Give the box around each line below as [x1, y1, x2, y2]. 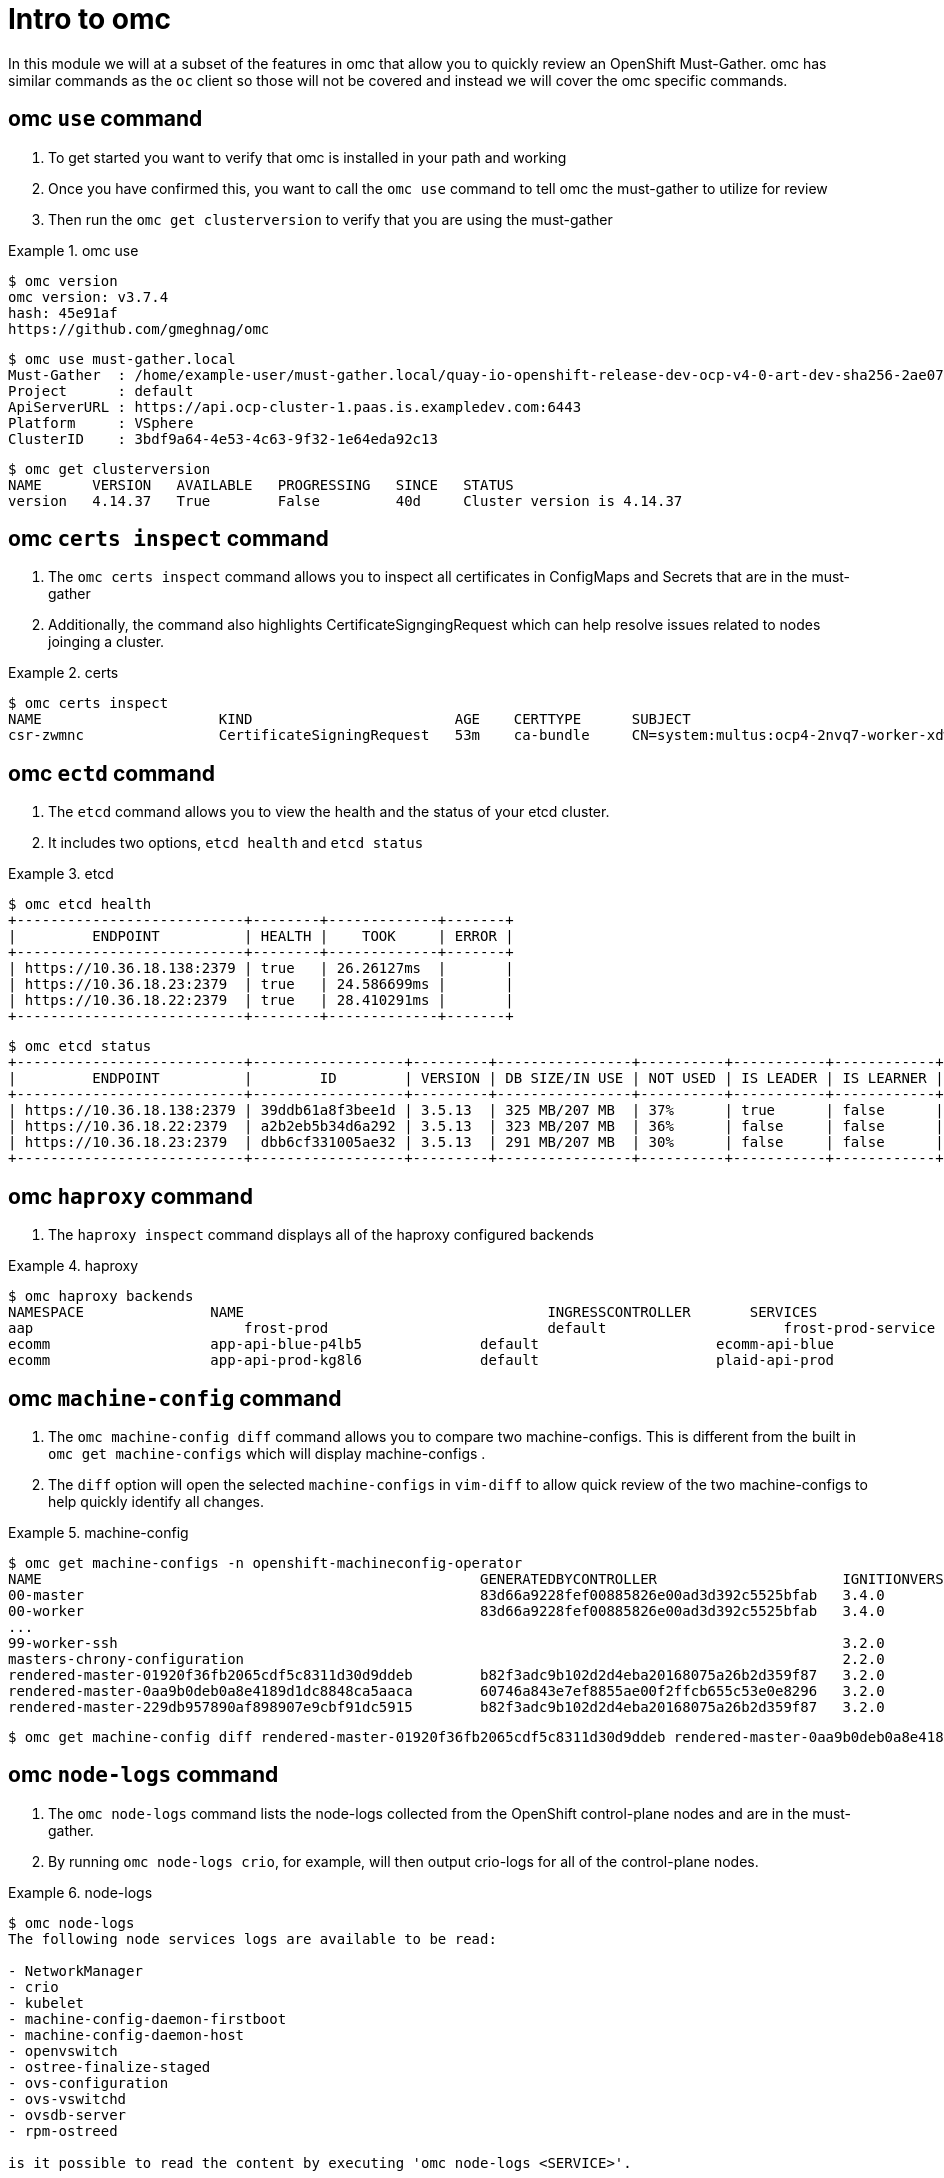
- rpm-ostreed [8, 2122, 118, 2139]
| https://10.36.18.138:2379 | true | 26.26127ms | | [8, 960, 514, 977]
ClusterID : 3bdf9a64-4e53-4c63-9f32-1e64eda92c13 [8, 430, 438, 447]
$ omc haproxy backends [8, 1288, 194, 1305]
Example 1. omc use [8, 241, 139, 259]
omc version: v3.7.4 [8, 288, 169, 305]
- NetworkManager [8, 1962, 143, 1979]
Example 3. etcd [8, 865, 114, 883]
